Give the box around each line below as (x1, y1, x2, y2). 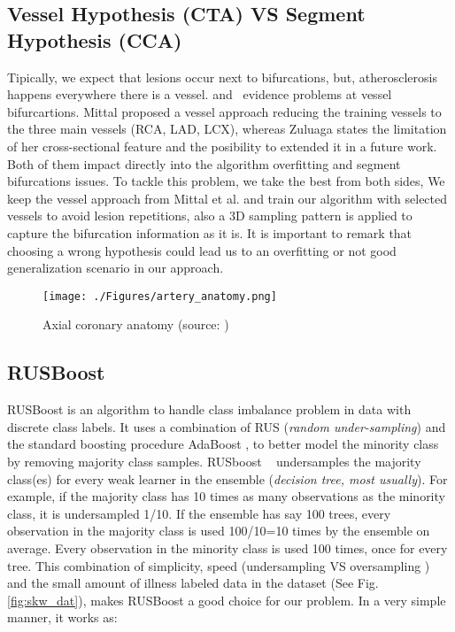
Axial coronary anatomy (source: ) (42, 315, 229, 334)
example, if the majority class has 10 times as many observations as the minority (7, 487, 445, 505)
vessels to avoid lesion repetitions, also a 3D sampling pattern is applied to (7, 206, 413, 225)
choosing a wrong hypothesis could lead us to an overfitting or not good (7, 241, 397, 259)
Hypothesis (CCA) (7, 26, 182, 53)
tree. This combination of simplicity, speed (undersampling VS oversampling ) (7, 556, 430, 574)
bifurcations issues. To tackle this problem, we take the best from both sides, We (7, 172, 445, 190)
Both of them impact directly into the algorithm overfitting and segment (7, 154, 401, 173)
